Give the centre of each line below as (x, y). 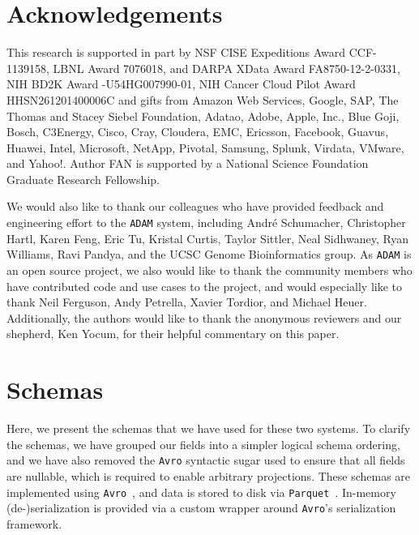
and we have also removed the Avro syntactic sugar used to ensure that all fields (206, 460)
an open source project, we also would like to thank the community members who (209, 270)
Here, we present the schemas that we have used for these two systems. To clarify (209, 428)
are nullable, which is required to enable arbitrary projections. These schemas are (209, 475)
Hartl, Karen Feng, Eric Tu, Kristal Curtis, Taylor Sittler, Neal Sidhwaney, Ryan (208, 238)
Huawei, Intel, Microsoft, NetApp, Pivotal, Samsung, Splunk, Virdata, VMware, (205, 147)
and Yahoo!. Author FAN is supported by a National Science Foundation (188, 163)
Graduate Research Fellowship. (83, 179)
